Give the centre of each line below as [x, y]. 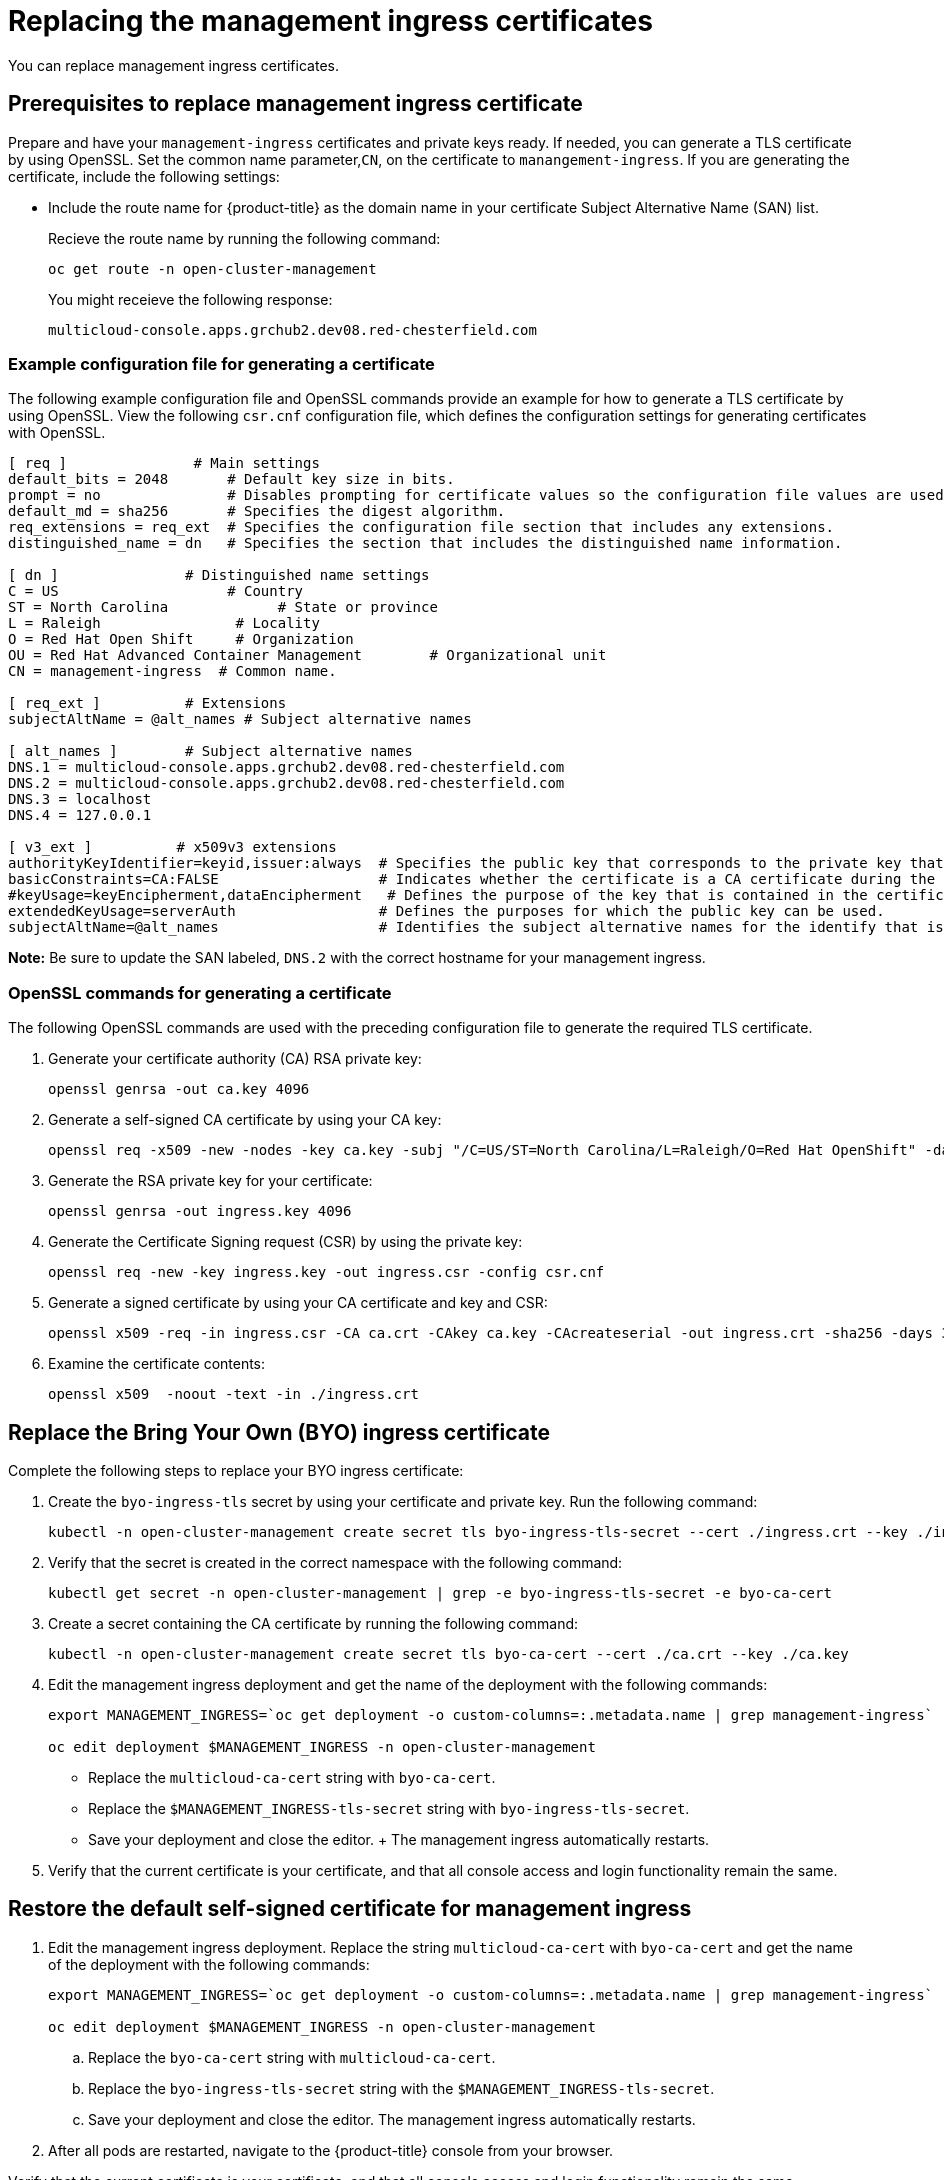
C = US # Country [156, 591]
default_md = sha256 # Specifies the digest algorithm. [257, 511]
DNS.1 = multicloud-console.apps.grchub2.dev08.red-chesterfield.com [286, 767]
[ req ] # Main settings [164, 463]
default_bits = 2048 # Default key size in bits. [231, 479]
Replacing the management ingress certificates [330, 21]
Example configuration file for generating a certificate [221, 363]
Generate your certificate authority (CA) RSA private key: [235, 1059]
